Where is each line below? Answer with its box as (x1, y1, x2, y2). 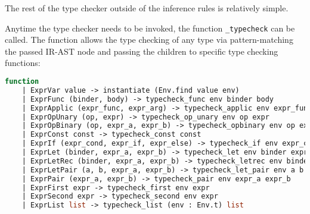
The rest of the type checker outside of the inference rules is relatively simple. (5, 2, 289, 14)
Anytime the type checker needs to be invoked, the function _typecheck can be (5, 21, 295, 34)
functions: (5, 56, 41, 69)
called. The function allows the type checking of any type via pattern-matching (5, 33, 293, 46)
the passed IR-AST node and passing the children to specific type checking (5, 45, 278, 57)
